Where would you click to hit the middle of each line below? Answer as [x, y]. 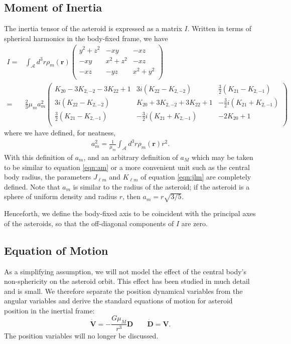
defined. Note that [32, 186]
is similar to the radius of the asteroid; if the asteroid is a [161, 186]
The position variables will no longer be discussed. [81, 336]
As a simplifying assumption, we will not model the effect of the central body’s [125, 271]
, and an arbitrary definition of [131, 157]
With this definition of [39, 157]
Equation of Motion [56, 250]
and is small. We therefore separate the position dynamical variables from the [123, 291]
